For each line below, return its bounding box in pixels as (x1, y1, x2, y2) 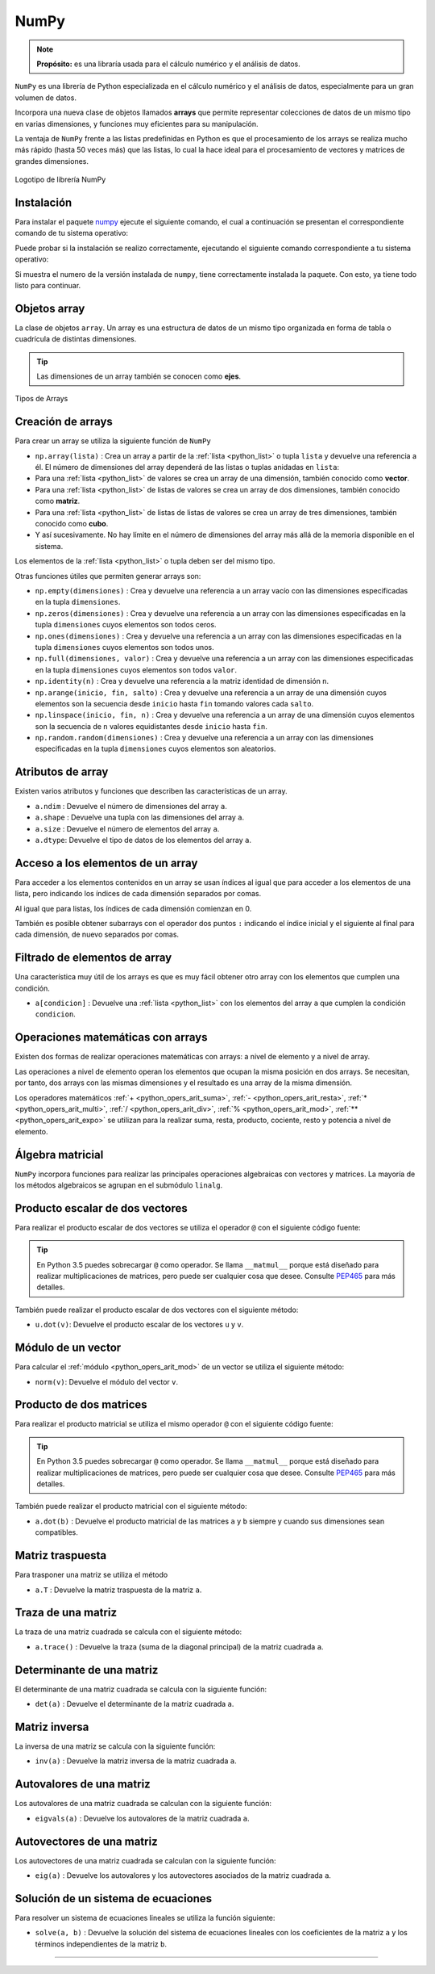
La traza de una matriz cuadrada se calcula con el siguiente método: (14, 1627, 242, 1637)
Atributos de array (14, 765, 109, 779)
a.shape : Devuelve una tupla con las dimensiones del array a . (35, 812, 245, 823)
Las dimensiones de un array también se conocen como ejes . (36, 371, 242, 381)
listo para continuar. (14, 280, 81, 290)
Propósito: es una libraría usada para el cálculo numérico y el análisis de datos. (36, 59, 301, 69)
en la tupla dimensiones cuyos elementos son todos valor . (35, 664, 238, 674)
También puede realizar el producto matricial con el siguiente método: (14, 1502, 247, 1511)
